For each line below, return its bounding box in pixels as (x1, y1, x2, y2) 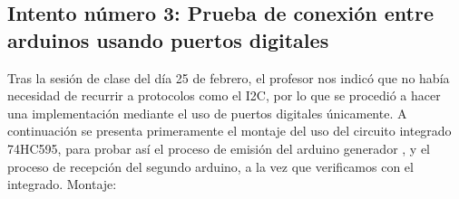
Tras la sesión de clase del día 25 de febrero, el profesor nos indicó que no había (7, 68, 450, 87)
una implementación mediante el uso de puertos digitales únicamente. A (7, 103, 407, 122)
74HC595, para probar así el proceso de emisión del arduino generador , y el (7, 138, 431, 157)
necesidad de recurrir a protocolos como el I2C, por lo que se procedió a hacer (7, 86, 441, 105)
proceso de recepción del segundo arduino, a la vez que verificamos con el (7, 156, 414, 175)
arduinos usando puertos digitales (7, 25, 329, 53)
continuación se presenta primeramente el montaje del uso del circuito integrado (7, 121, 452, 140)
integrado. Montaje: (7, 175, 117, 194)
